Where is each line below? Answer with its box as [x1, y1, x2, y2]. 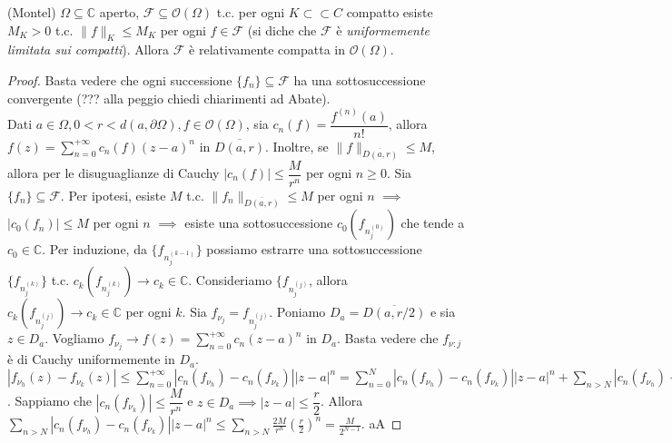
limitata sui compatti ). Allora [7, 40, 170, 59]
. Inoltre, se [265, 136, 329, 155]
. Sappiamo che [7, 391, 92, 410]
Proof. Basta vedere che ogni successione [7, 70, 232, 89]
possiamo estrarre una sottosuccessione [206, 240, 422, 259]
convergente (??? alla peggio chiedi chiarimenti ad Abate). [7, 88, 331, 107]
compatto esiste [346, 3, 433, 21]
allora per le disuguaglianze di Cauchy [7, 163, 220, 182]
